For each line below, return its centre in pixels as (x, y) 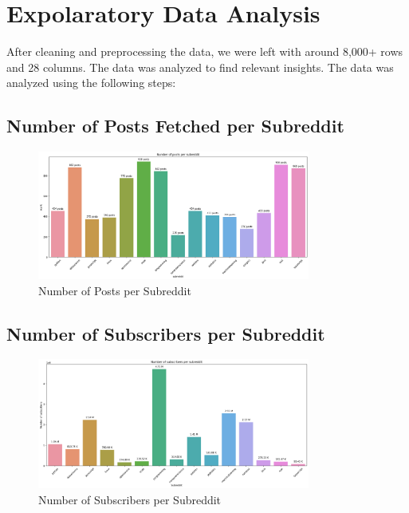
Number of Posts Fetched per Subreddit (175, 126)
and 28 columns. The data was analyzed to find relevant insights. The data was (200, 67)
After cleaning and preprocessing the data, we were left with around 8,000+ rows (205, 51)
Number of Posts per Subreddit (115, 290)
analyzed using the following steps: (91, 83)
